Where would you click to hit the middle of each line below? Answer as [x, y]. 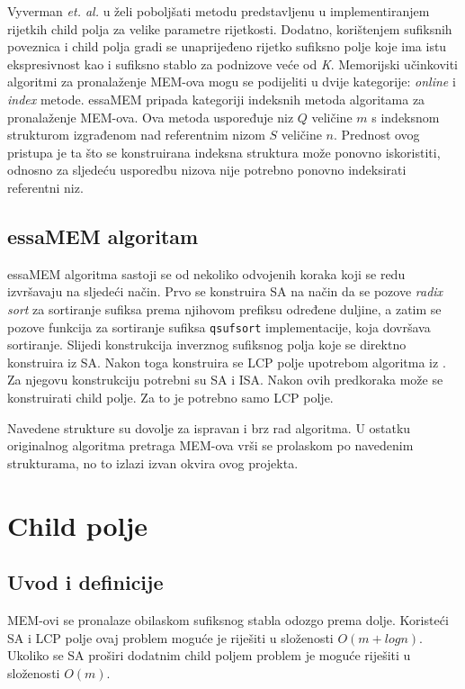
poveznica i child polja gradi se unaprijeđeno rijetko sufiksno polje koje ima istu [227, 46]
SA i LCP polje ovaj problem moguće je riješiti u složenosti [170, 637]
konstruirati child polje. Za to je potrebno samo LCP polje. [170, 397]
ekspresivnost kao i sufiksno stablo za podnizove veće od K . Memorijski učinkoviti [233, 63]
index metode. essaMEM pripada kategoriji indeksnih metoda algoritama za [216, 99]
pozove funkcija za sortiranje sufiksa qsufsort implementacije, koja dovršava [219, 326]
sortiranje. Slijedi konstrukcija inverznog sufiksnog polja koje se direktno [207, 344]
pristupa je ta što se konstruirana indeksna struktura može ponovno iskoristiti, [224, 152]
